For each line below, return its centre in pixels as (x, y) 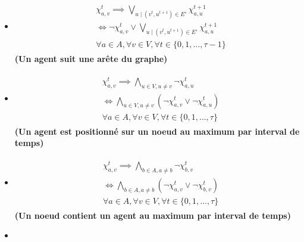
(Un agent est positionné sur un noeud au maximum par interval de (157, 131)
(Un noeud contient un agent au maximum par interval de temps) (153, 215)
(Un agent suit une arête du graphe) (91, 58)
